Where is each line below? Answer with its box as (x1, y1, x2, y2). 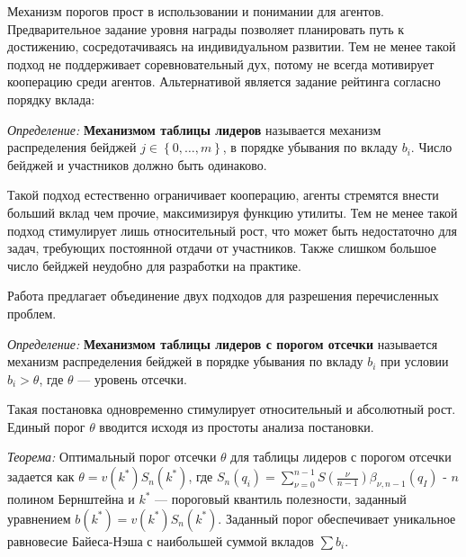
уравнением (7, 508, 71, 527)
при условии (381, 352, 449, 371)
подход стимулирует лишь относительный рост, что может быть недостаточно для (7, 220, 457, 239)
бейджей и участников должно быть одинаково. (7, 155, 267, 174)
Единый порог (7, 417, 85, 436)
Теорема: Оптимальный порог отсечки (7, 447, 217, 466)
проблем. (7, 303, 57, 322)
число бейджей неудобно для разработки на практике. (7, 256, 301, 274)
